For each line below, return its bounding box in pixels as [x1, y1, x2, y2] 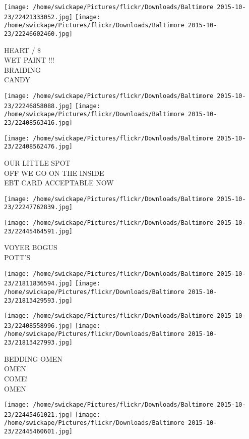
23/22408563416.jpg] [4, 119, 73, 126]
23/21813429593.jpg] [4, 297, 73, 304]
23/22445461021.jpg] [4, 411, 73, 418]
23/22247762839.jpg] [4, 204, 73, 211]
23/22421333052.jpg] [4, 13, 73, 21]
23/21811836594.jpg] [4, 280, 73, 287]
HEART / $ [4, 44, 41, 55]
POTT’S [4, 252, 31, 262]
